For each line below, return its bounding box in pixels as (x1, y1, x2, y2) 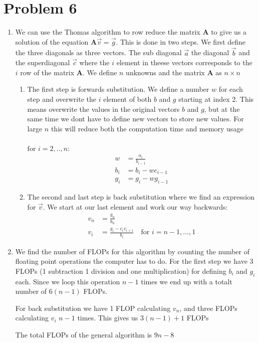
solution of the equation (15, 36, 89, 47)
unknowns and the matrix (126, 67, 205, 77)
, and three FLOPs (179, 302, 237, 313)
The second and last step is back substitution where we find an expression (27, 192, 254, 202)
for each (218, 84, 243, 94)
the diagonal (191, 47, 229, 58)
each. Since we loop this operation (15, 276, 120, 286)
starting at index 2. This (178, 93, 254, 104)
